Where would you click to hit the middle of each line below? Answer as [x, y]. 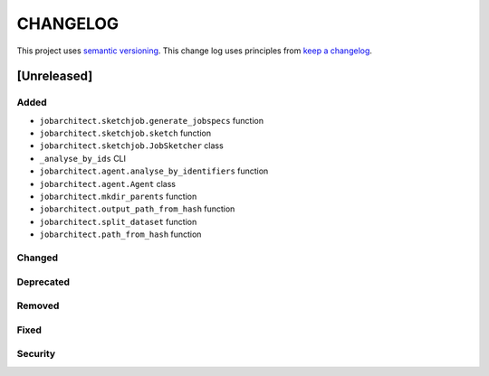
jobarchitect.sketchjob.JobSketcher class [131, 146]
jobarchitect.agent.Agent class [108, 183]
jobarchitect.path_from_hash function [120, 234]
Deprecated [43, 282]
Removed [38, 305]
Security [36, 354]
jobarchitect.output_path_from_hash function [137, 209]
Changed [38, 258]
